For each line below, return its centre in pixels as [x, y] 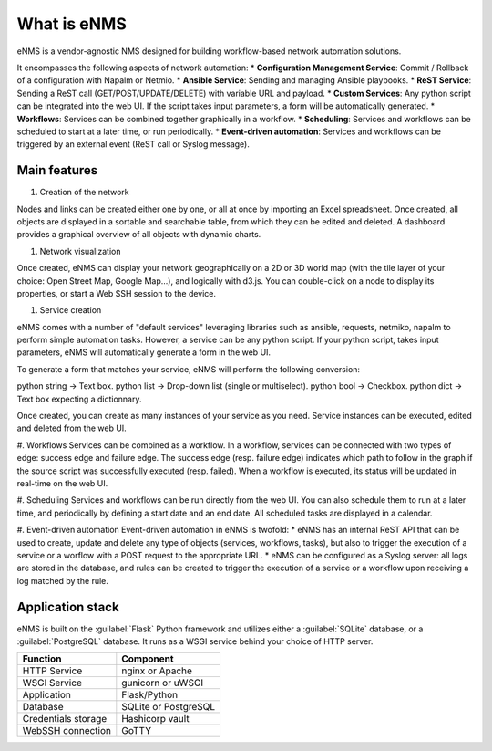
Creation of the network [84, 193]
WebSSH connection [67, 731]
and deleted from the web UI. [72, 428]
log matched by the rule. [63, 580]
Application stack [68, 607]
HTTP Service [52, 671]
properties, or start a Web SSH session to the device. [117, 293]
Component [148, 659]
